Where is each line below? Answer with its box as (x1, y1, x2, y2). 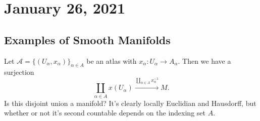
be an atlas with (86, 55, 137, 66)
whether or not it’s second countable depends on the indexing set (4, 107, 205, 118)
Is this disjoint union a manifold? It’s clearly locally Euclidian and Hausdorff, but (4, 97, 256, 108)
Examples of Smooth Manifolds (4, 32, 171, 47)
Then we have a (182, 55, 231, 66)
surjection (4, 67, 34, 77)
